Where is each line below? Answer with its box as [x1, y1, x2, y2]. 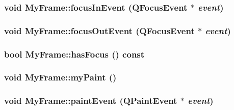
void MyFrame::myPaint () [4, 71, 117, 84]
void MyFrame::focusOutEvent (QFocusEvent [4, 24, 195, 37]
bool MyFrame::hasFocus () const [4, 47, 145, 60]
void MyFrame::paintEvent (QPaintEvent [4, 94, 177, 107]
